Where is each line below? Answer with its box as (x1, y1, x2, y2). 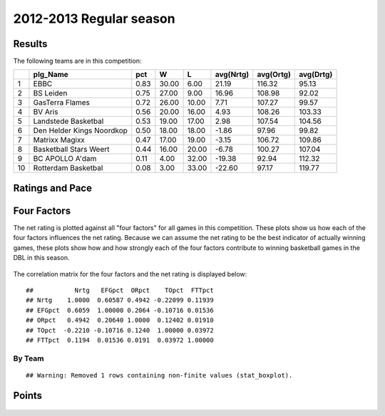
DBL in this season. (13, 254, 70, 262)
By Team (13, 353, 44, 363)
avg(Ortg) (257, 70, 292, 80)
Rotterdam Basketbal (33, 163, 103, 173)
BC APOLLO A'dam (33, 154, 97, 164)
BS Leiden (33, 88, 68, 98)
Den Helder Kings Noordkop (33, 125, 128, 135)
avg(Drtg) (298, 70, 333, 80)
